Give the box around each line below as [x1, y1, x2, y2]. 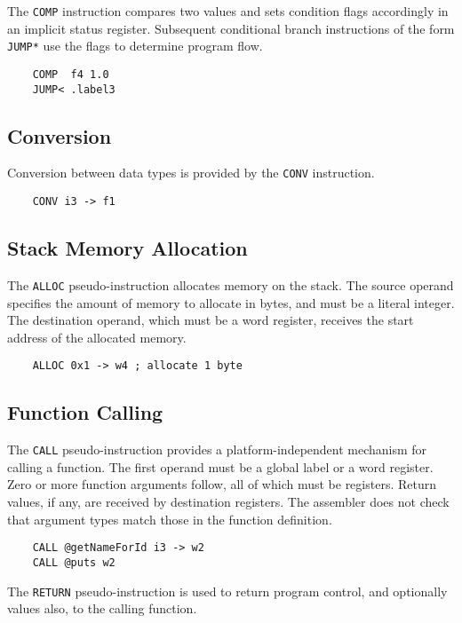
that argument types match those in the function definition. [7, 509, 332, 528]
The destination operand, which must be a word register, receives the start [7, 311, 414, 329]
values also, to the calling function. [7, 599, 197, 618]
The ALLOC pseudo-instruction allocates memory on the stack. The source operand [7, 275, 454, 294]
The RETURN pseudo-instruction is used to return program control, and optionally [7, 581, 448, 600]
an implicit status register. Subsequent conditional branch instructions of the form [7, 19, 455, 37]
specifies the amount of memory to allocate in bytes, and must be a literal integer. [7, 293, 455, 311]
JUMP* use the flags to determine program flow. [7, 36, 263, 55]
